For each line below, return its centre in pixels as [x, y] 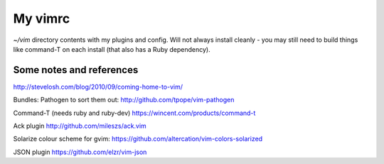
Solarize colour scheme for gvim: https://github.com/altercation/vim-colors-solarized [138, 139]
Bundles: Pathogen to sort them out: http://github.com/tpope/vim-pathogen [124, 100]
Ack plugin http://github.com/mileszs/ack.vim [80, 126]
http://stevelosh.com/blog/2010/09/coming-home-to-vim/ [98, 87]
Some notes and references [76, 70]
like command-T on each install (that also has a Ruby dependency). [112, 49]
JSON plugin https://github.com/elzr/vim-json [80, 152]
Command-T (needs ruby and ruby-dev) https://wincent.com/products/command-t [134, 113]
